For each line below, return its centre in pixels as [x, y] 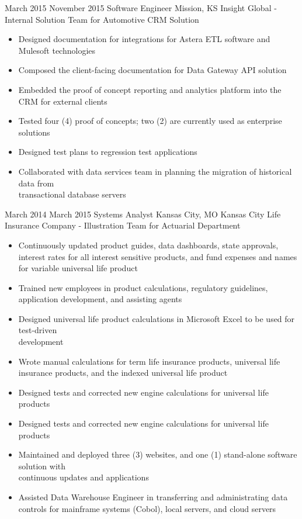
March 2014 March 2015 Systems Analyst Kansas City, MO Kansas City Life [143, 214]
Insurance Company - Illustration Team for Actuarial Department [123, 225]
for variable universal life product [78, 268]
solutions [34, 132]
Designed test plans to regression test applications [108, 152]
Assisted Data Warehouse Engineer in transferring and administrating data [153, 497]
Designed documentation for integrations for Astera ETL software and [144, 39]
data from [36, 183]
